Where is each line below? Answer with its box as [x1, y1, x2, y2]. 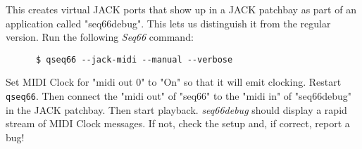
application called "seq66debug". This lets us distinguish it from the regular [6, 15, 331, 30]
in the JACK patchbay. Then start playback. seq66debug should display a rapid [6, 102, 347, 117]
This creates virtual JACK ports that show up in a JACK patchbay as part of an [6, 2, 356, 16]
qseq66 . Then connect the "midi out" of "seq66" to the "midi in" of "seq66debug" [6, 89, 351, 103]
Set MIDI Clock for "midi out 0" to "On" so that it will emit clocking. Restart [6, 74, 342, 89]
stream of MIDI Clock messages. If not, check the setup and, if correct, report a [6, 116, 350, 131]
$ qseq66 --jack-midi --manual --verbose [35, 54, 233, 65]
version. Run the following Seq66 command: [6, 30, 194, 44]
